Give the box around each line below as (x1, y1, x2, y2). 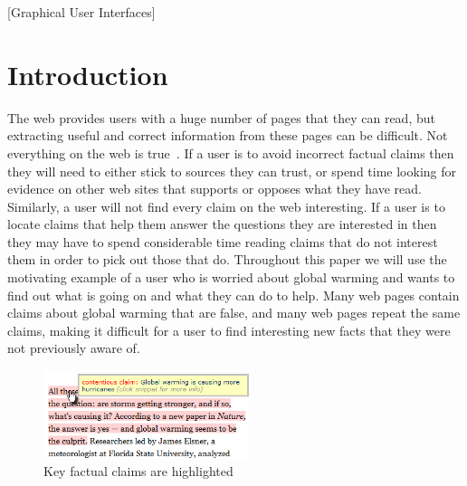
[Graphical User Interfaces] (7, 3, 156, 21)
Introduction (7, 55, 168, 92)
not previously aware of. (7, 338, 140, 357)
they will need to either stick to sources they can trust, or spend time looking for (7, 161, 457, 180)
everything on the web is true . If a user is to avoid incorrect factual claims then (7, 143, 454, 162)
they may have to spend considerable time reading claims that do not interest (7, 232, 438, 251)
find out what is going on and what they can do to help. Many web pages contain (7, 285, 460, 304)
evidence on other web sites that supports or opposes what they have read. (7, 179, 422, 198)
